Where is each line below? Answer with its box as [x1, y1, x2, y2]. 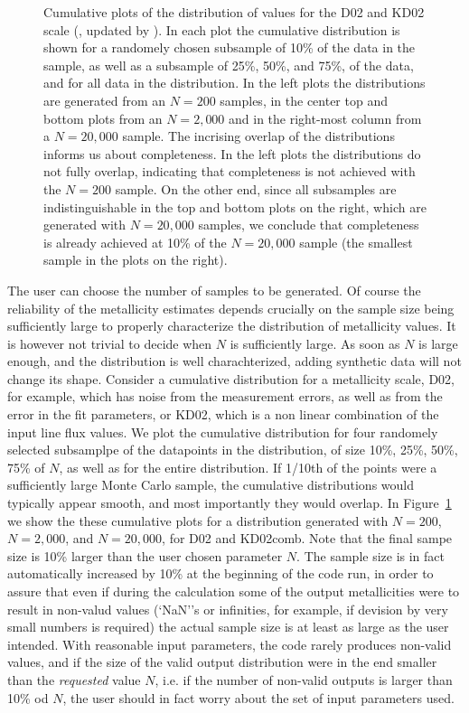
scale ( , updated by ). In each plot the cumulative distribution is [43, 20, 400, 39]
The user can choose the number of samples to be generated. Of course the [7, 280, 421, 299]
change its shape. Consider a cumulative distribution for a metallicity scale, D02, [7, 369, 455, 388]
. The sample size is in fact [296, 546, 446, 565]
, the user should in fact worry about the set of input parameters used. [62, 688, 455, 707]
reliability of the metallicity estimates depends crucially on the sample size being [7, 298, 455, 317]
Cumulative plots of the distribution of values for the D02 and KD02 [43, 3, 425, 21]
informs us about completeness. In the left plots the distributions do [43, 144, 421, 163]
